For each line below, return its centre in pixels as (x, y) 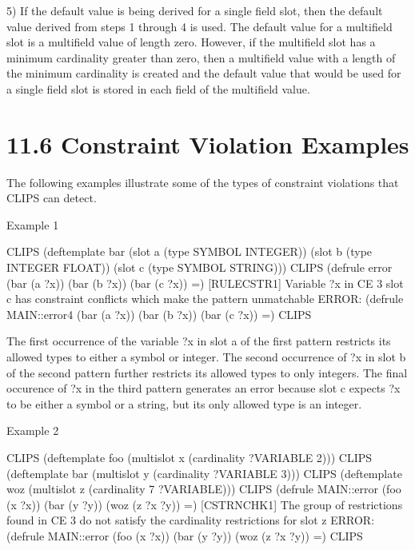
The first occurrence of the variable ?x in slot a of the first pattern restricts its (199, 341)
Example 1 (33, 224)
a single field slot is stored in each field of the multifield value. (158, 88)
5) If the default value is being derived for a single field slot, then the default (195, 10)
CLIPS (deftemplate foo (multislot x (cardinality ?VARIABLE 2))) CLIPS (190, 457)
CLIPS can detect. (52, 198)
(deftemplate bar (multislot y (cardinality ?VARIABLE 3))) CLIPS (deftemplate (204, 473)
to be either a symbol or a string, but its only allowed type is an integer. (184, 403)
